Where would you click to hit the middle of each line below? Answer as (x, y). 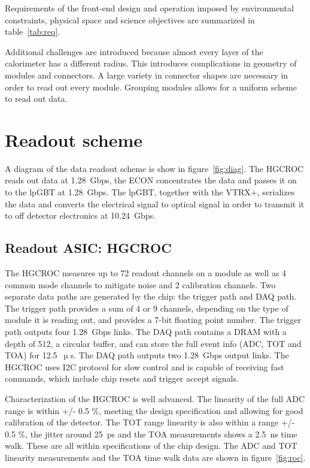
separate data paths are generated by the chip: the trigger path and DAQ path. (151, 296)
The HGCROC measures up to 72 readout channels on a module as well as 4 (146, 273)
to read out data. (36, 99)
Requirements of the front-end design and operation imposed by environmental (149, 8)
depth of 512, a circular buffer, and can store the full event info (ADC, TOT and (153, 343)
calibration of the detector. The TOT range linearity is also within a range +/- (150, 422)
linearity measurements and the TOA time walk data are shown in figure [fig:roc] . (155, 457)
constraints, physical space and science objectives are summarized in (130, 19)
